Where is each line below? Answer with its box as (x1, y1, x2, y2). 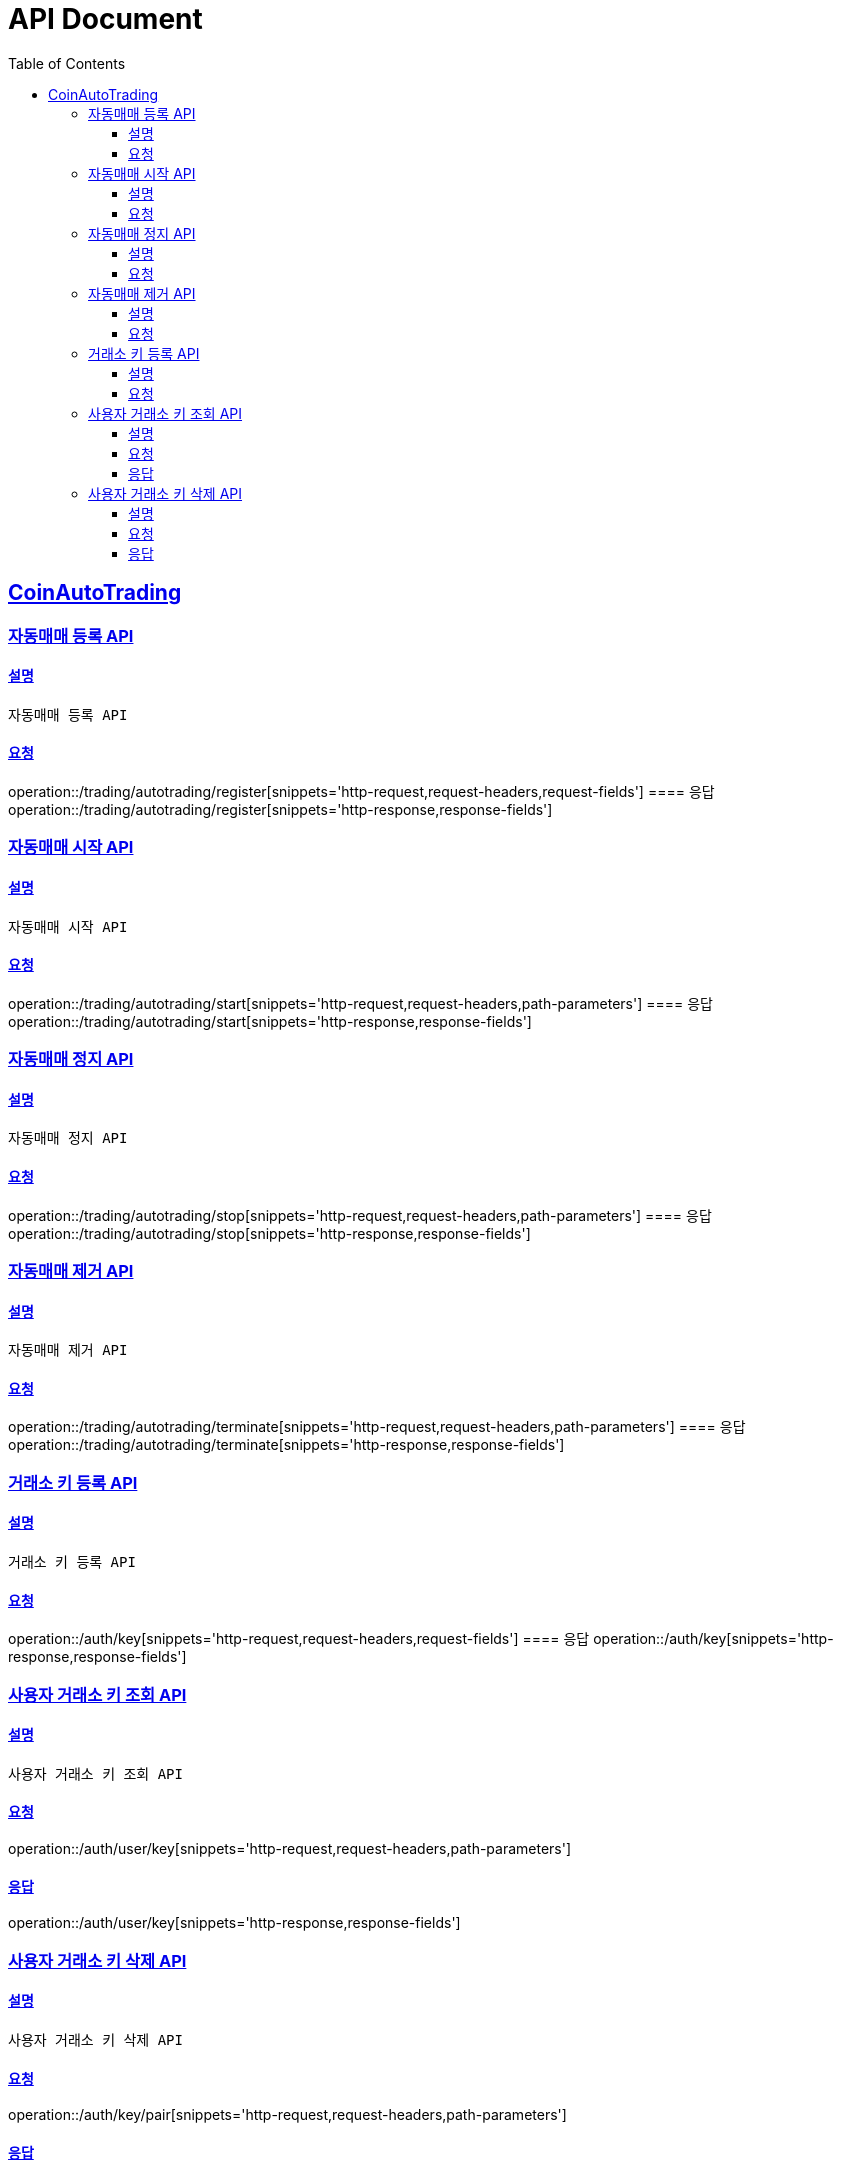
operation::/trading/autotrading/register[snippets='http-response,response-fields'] (8, 801, 553, 819)
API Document (8, 2, 203, 36)
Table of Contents (8, 54, 126, 72)
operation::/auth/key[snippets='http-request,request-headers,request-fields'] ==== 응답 (8, 1630, 590, 1648)
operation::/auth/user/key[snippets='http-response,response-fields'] (8, 1914, 461, 1932)
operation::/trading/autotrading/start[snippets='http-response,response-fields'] (8, 1012, 532, 1030)
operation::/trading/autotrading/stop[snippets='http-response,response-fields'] (8, 1224, 531, 1242)
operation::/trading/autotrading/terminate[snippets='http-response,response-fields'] (8, 1436, 565, 1454)
